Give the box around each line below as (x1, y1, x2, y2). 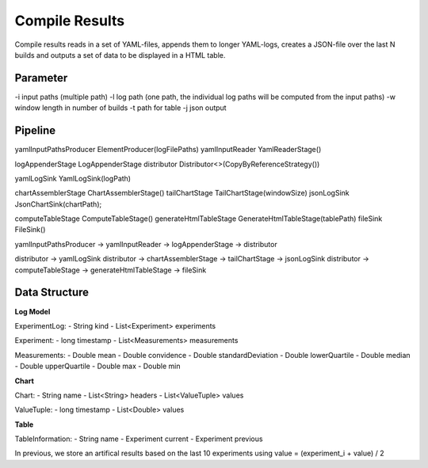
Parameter (14, 71, 68, 85)
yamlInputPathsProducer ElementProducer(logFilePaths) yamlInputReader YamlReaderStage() (14, 145, 322, 154)
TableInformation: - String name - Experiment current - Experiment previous (14, 434, 263, 443)
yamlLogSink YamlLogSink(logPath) (14, 173, 131, 183)
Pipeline (14, 124, 56, 138)
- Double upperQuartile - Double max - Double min (14, 361, 181, 371)
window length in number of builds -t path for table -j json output (14, 103, 227, 112)
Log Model (14, 306, 51, 316)
